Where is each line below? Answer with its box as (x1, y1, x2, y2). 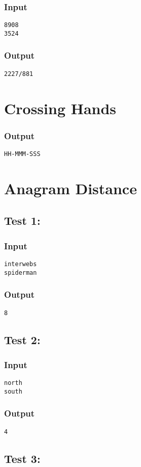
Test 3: (4, 450, 41, 466)
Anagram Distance (4, 177, 137, 198)
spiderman (4, 269, 37, 276)
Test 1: (4, 213, 41, 228)
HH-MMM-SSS (4, 150, 41, 158)
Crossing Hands (4, 97, 117, 118)
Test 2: (4, 331, 41, 347)
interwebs (4, 261, 37, 268)
